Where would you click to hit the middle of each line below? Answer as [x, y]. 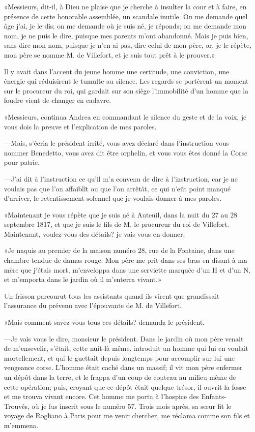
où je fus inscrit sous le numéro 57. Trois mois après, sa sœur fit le [131, 406]
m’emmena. [21, 425]
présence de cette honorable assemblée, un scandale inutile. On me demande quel [126, 16]
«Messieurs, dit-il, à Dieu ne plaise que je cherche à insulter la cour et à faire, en [125, 6]
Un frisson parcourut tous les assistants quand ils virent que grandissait [112, 295]
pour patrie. [22, 162]
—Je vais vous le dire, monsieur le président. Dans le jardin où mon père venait [124, 338]
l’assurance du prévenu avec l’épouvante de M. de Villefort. [93, 305]
